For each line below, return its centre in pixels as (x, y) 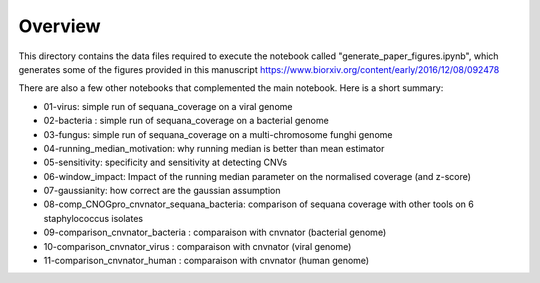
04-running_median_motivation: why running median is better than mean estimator (214, 148)
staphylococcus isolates (93, 218)
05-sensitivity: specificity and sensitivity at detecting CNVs (165, 162)
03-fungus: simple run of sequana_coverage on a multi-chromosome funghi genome (218, 134)
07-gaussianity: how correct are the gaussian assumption (162, 191)
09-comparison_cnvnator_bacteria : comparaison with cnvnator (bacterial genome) (215, 232)
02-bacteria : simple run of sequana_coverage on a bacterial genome (186, 121)
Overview (59, 26)
